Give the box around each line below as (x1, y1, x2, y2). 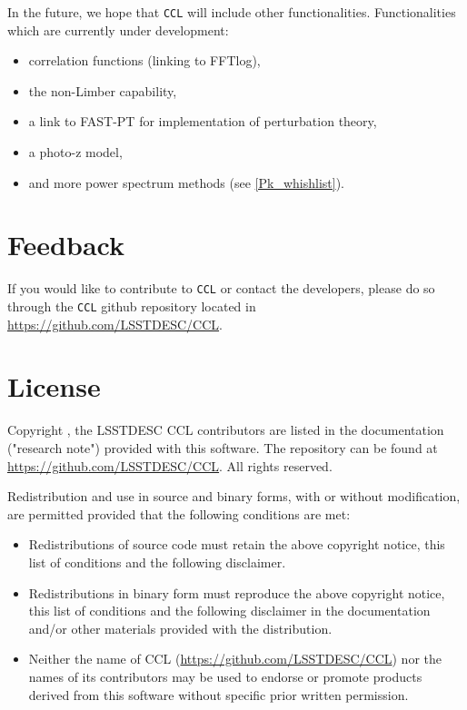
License (7, 368, 101, 405)
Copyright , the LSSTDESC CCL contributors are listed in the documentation (7, 420, 444, 439)
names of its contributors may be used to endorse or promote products (28, 666, 422, 685)
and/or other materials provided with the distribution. (28, 618, 333, 637)
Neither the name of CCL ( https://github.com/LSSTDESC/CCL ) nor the (28, 649, 442, 668)
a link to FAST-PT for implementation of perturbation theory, (28, 112, 377, 131)
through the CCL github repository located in (7, 297, 256, 315)
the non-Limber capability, (28, 81, 177, 100)
